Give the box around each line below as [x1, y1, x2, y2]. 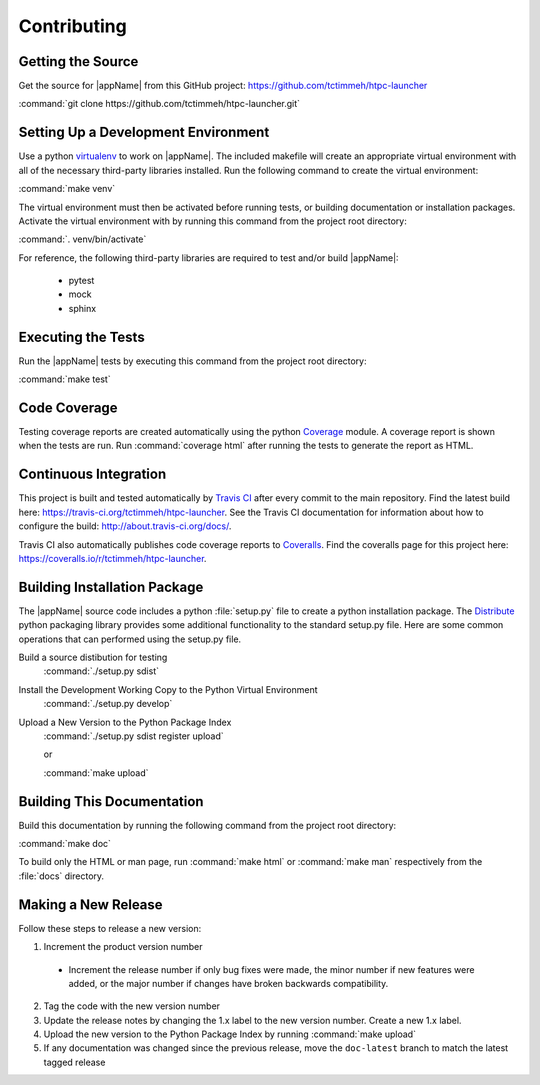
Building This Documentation [18, 793, 204, 810]
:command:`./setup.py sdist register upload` [43, 730, 224, 742]
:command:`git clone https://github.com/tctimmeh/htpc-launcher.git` [18, 98, 300, 110]
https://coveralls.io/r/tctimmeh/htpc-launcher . [18, 552, 207, 564]
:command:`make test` [18, 373, 111, 385]
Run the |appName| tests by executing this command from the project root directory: [18, 355, 367, 367]
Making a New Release [18, 896, 164, 913]
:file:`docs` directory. [18, 870, 105, 882]
